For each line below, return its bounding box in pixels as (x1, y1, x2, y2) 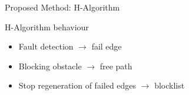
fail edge (91, 40, 122, 52)
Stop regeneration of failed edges (18, 79, 137, 92)
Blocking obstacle (18, 59, 82, 72)
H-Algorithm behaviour (5, 20, 89, 33)
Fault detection (18, 40, 74, 52)
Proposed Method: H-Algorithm (5, 1, 120, 13)
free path (100, 59, 132, 72)
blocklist (154, 79, 185, 92)
